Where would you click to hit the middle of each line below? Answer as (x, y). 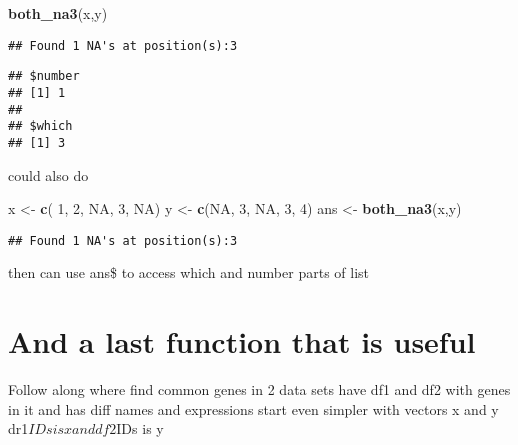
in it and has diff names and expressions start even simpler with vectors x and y (253, 408)
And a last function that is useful (242, 341)
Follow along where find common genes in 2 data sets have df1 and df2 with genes (259, 389)
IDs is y (140, 428)
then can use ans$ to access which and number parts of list (189, 272)
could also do (48, 174)
